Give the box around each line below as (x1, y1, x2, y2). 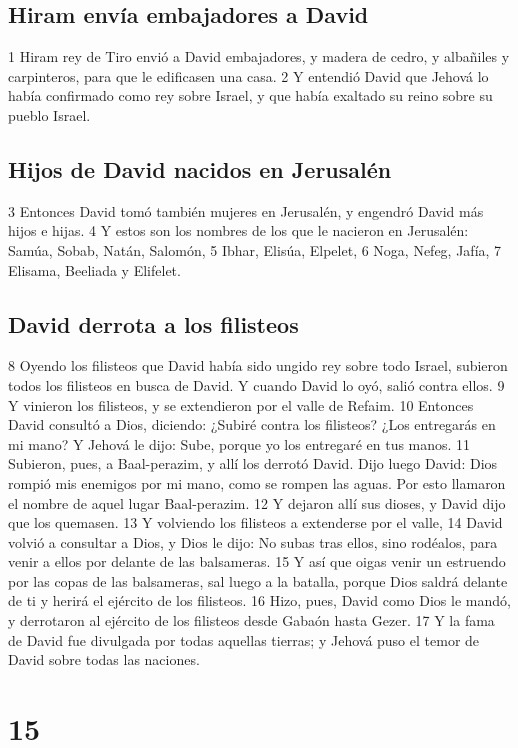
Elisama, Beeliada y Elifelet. (8, 259, 181, 280)
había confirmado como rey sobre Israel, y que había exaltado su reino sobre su (8, 85, 493, 106)
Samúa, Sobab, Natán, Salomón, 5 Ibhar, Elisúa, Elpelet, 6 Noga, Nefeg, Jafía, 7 (8, 239, 502, 260)
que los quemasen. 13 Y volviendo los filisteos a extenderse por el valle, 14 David (8, 512, 503, 533)
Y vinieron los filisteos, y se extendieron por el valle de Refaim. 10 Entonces (8, 394, 474, 415)
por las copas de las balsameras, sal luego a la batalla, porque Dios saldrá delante (8, 570, 508, 591)
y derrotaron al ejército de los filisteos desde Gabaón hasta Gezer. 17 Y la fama (8, 610, 495, 631)
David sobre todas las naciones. (8, 649, 200, 670)
